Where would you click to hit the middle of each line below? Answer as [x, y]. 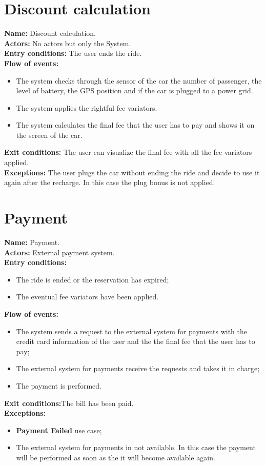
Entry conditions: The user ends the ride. [73, 53]
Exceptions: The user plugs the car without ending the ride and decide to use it [132, 172]
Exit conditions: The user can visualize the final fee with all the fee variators [128, 152]
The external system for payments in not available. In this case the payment [136, 447]
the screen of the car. [49, 135]
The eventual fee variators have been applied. [87, 297]
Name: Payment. [32, 242]
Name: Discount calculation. [50, 33]
